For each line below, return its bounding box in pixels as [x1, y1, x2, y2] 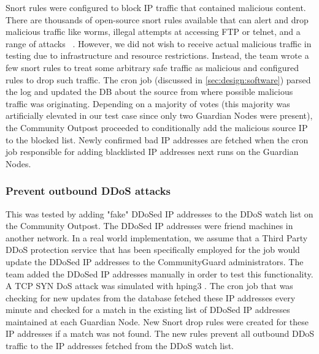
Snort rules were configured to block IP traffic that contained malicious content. [6, 1, 306, 13]
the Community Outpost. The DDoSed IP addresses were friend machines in [6, 219, 293, 232]
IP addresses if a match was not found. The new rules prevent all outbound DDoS [6, 327, 315, 340]
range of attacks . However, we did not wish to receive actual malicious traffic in [6, 37, 312, 50]
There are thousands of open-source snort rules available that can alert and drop [6, 13, 309, 26]
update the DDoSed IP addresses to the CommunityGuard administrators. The [6, 255, 304, 268]
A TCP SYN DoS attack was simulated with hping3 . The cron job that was [6, 279, 293, 292]
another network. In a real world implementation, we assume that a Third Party [6, 231, 308, 244]
